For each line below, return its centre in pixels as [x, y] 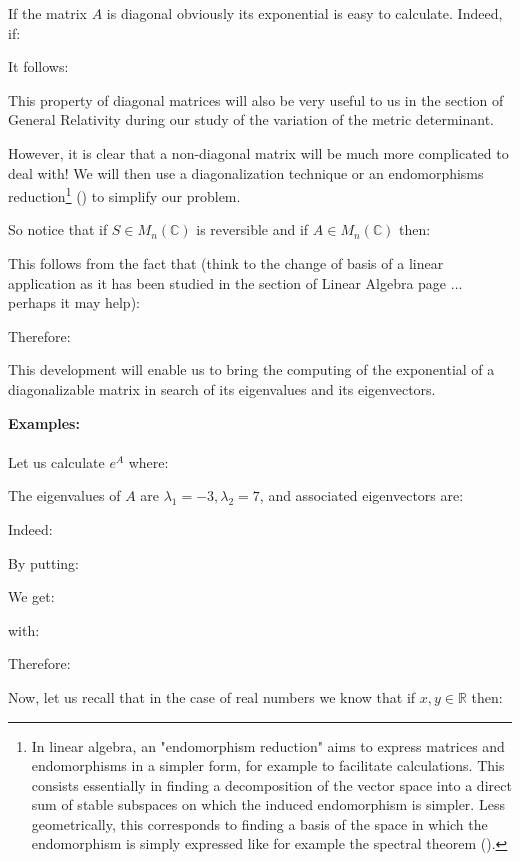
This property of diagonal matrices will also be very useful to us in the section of [256, 99]
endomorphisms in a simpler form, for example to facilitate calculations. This [268, 765]
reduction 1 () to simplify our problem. [124, 194]
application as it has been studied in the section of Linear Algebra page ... [235, 282]
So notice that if [58, 229]
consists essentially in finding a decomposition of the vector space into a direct [271, 784]
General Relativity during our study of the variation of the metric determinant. [251, 119]
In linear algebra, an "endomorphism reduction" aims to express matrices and [268, 745]
